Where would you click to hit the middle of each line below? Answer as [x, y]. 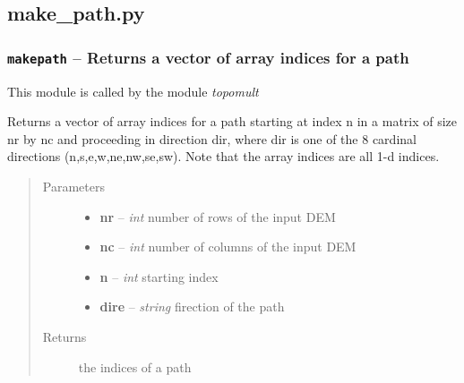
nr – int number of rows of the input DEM [218, 216]
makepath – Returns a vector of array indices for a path [208, 57]
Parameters [73, 186]
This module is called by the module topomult [133, 91]
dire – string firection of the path [192, 306]
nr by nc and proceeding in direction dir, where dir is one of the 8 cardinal [212, 138]
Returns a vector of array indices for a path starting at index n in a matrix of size [232, 121]
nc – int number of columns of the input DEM [228, 247]
